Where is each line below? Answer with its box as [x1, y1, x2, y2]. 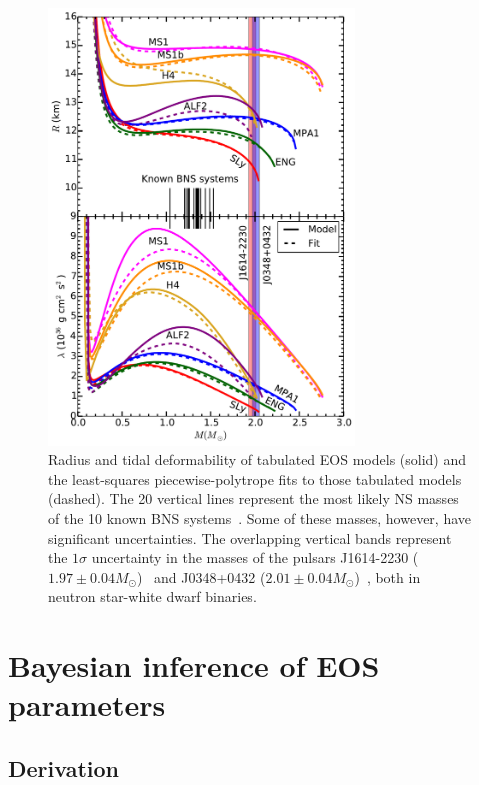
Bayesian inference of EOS [8, 645, 380, 686]
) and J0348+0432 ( [136, 566, 266, 587]
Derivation [8, 752, 119, 783]
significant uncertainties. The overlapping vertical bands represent [48, 527, 452, 548]
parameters [8, 684, 166, 725]
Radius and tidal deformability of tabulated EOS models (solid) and [48, 449, 467, 470]
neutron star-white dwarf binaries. [48, 586, 257, 607]
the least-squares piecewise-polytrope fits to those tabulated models [48, 468, 462, 489]
